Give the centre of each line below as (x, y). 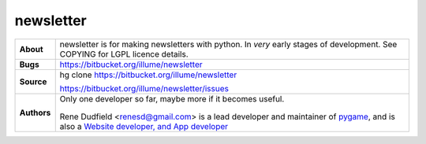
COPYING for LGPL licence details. (124, 54)
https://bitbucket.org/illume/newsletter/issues (144, 88)
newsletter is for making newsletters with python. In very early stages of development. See (228, 44)
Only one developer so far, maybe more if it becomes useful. (172, 98)
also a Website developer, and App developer (144, 126)
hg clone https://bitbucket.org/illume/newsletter (148, 75)
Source (33, 81)
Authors (35, 113)
